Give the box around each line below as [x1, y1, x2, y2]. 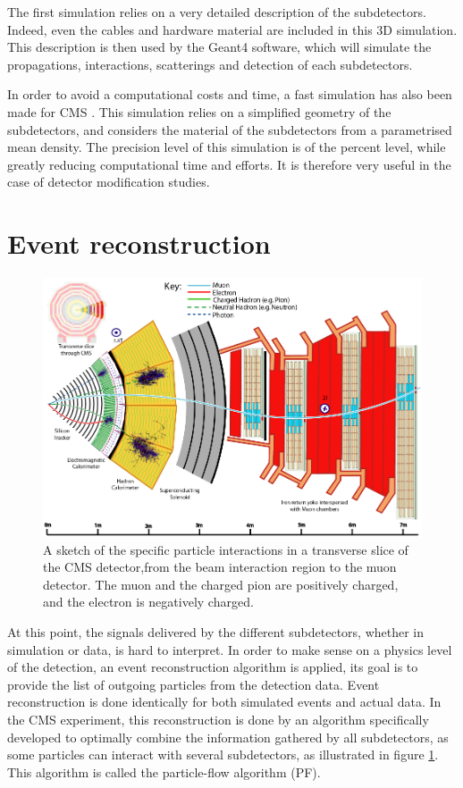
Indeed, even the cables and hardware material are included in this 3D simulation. [7, 20, 458, 38]
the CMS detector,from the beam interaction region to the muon [43, 557, 397, 576]
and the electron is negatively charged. [43, 592, 254, 611]
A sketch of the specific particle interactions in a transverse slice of [43, 540, 408, 558]
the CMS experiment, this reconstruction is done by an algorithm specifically [7, 709, 429, 728]
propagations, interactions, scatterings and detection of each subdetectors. [7, 54, 413, 73]
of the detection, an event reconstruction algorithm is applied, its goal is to [7, 658, 418, 676]
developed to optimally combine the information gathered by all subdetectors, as [7, 727, 449, 746]
